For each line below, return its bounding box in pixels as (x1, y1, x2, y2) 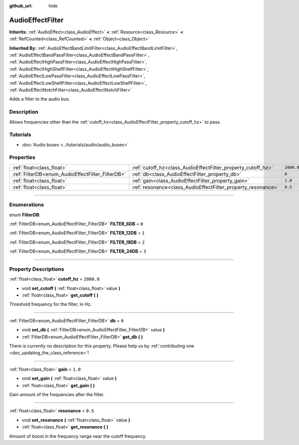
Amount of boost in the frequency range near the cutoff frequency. (9, 433, 147, 439)
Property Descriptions (9, 266, 64, 273)
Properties (9, 154, 36, 161)
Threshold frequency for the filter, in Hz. (9, 301, 92, 307)
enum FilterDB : (9, 212, 41, 218)
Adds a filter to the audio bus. (9, 96, 70, 102)
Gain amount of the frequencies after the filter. (9, 391, 105, 397)
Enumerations (9, 201, 44, 208)
